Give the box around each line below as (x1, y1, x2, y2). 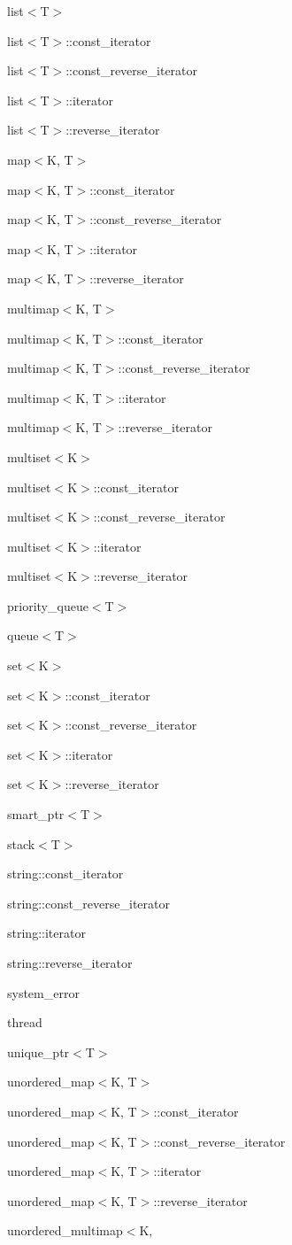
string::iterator (7, 924, 86, 942)
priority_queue (7, 596, 88, 615)
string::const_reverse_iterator (7, 893, 170, 912)
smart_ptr (7, 805, 65, 824)
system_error (7, 983, 80, 1001)
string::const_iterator (7, 864, 124, 883)
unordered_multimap (7, 1221, 123, 1240)
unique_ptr (7, 1042, 70, 1061)
